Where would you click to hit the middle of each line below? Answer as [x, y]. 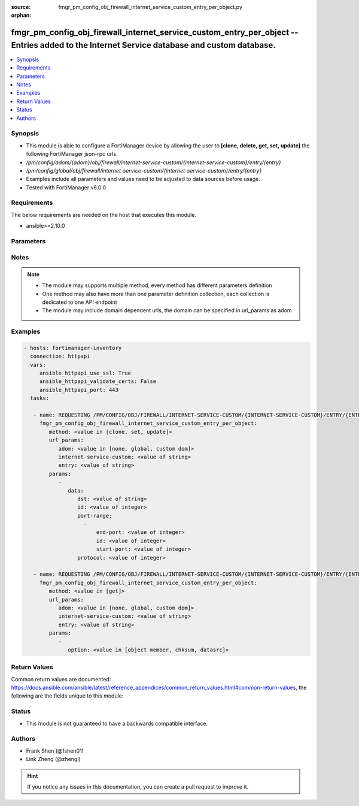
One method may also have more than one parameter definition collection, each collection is [156, 294]
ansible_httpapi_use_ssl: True [85, 373]
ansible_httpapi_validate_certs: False [98, 381]
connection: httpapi [60, 356]
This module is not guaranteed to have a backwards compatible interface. [117, 723]
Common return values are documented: [61, 679]
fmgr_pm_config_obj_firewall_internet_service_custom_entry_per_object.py [150, 7]
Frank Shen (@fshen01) [55, 751]
